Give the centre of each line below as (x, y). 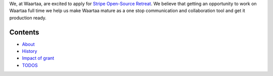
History (30, 51)
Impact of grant (38, 58)
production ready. (28, 18)
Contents (24, 32)
